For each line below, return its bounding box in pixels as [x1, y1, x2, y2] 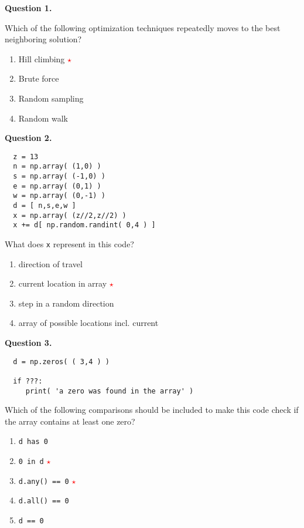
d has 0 [18, 438, 48, 446]
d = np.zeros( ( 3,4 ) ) [13, 357, 110, 366]
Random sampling [18, 92, 84, 104]
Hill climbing [18, 52, 65, 65]
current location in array [18, 277, 107, 290]
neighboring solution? [5, 33, 82, 45]
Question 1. [5, 2, 52, 14]
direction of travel [18, 257, 83, 270]
